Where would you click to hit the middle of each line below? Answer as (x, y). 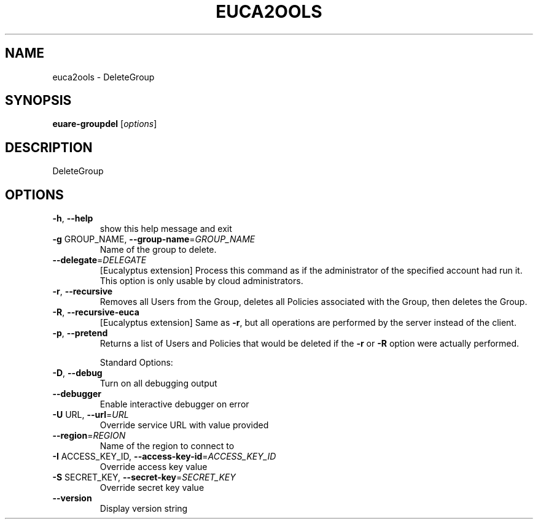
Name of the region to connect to (167, 446)
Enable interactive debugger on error (174, 404)
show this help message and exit (166, 229)
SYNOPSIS (38, 101)
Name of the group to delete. (158, 250)
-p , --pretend (80, 333)
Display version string (144, 509)
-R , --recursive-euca (96, 312)
